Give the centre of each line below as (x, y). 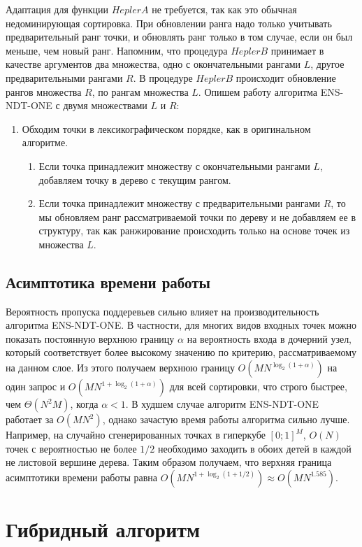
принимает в (297, 50)
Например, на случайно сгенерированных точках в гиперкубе (136, 435)
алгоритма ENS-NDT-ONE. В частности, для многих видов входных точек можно (181, 325)
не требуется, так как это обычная (224, 9)
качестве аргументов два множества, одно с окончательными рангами (153, 64)
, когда (84, 404)
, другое (327, 64)
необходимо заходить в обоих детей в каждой (254, 448)
